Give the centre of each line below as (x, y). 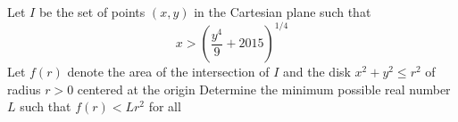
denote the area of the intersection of (168, 72)
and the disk (317, 72)
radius (24, 89)
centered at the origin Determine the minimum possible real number (264, 89)
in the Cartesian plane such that (283, 12)
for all (165, 106)
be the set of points (92, 12)
